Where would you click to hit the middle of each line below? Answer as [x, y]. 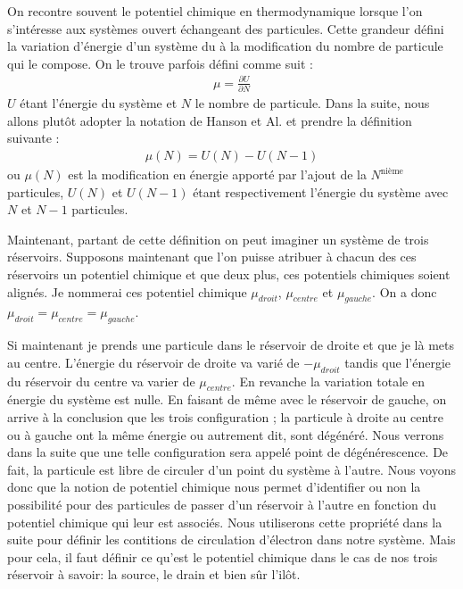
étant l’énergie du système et [99, 103]
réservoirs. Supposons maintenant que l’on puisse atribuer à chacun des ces [212, 257]
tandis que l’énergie [398, 362]
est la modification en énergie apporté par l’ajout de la [217, 174]
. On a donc [405, 291]
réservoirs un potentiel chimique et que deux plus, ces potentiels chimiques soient [229, 274]
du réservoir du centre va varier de [101, 381]
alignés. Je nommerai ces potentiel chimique [127, 291]
